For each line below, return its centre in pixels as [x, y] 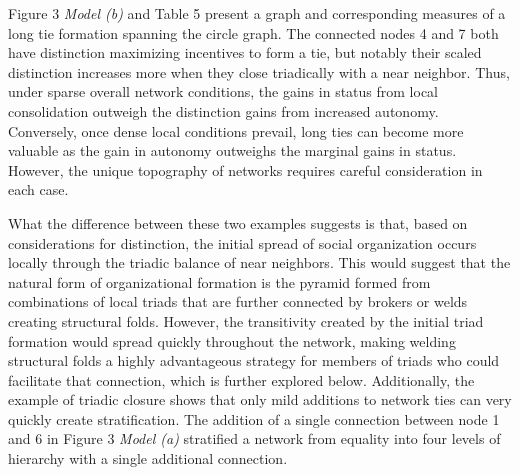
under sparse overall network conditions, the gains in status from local [223, 91]
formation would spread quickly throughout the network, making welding [232, 340]
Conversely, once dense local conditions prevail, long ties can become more [236, 130]
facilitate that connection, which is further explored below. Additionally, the [241, 379]
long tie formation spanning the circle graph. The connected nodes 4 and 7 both [253, 32]
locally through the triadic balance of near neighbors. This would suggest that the [259, 262]
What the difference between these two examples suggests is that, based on [238, 222]
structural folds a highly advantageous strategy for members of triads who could [254, 360]
